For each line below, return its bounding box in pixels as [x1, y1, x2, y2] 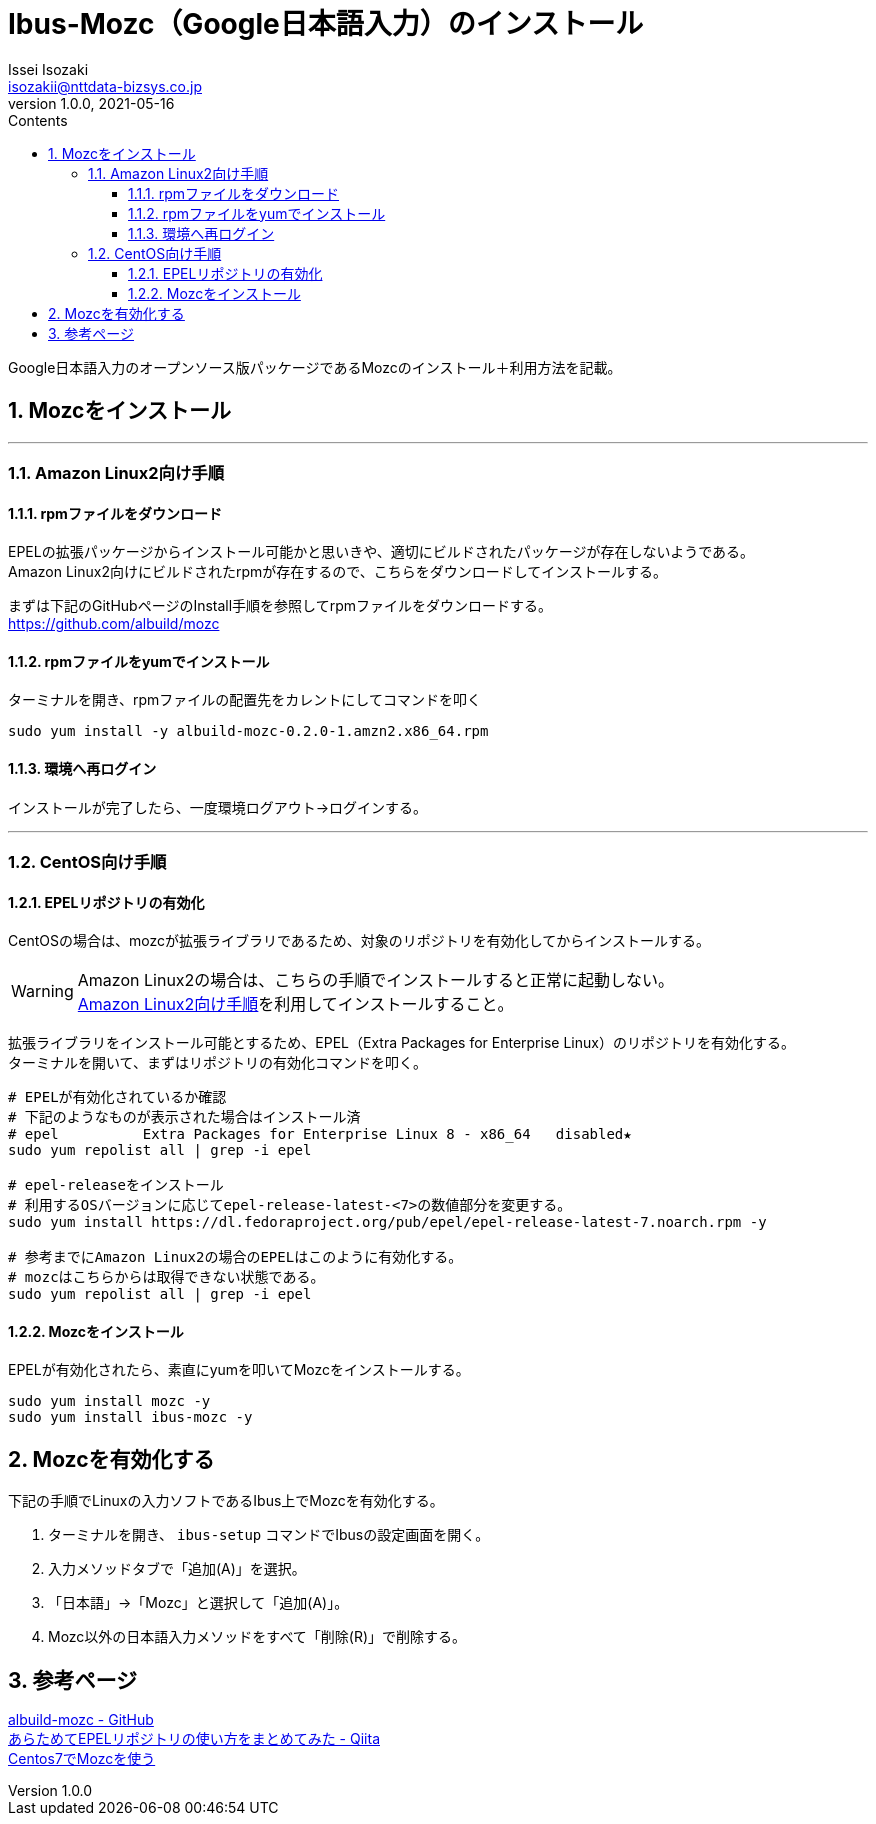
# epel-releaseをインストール [8, 1177, 224, 1194]
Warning [11, 981, 74, 1002]
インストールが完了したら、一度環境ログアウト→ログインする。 [8, 798, 428, 816]
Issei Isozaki [8, 60, 89, 78]
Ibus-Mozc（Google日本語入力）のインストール [8, 7, 644, 41]
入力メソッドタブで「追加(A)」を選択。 [48, 1560, 306, 1578]
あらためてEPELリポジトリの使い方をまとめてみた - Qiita [8, 1730, 380, 1748]
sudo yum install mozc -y [8, 1393, 211, 1410]
